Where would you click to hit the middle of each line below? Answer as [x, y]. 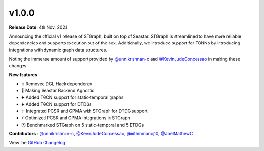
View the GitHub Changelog [37, 143]
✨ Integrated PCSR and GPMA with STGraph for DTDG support [84, 111]
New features [23, 75]
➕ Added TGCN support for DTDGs [57, 104]
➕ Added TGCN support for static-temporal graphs [72, 97]
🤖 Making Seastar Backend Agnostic [58, 90]
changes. [18, 65]
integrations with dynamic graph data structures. [58, 50]
